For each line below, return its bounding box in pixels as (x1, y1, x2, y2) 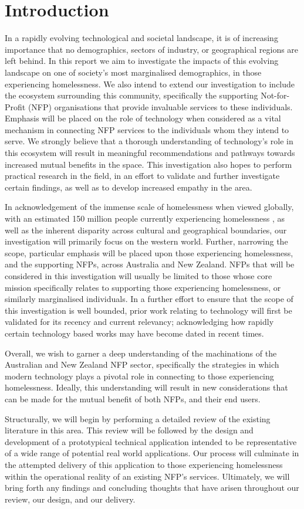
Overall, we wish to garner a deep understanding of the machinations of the (5, 347, 277, 359)
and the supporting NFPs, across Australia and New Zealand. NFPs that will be (5, 258, 295, 270)
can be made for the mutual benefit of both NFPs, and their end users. (5, 392, 261, 405)
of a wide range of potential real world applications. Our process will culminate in (5, 447, 299, 459)
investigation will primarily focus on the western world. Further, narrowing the (5, 235, 288, 247)
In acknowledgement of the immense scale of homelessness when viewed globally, (5, 201, 294, 213)
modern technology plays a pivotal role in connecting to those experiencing (5, 369, 274, 382)
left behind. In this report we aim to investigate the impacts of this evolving (5, 55, 279, 67)
